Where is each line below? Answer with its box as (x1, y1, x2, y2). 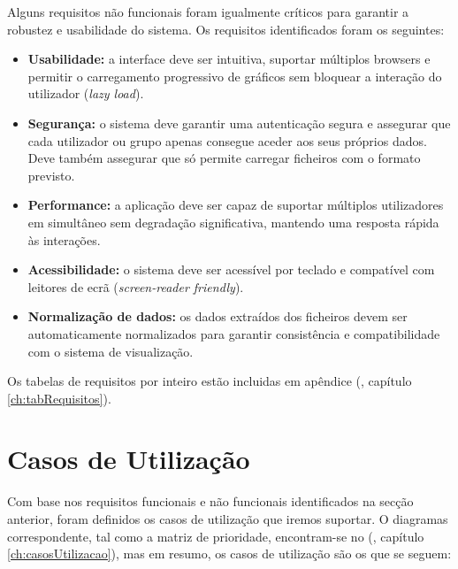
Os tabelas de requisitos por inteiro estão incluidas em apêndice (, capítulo (7, 372, 412, 390)
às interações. (27, 230, 101, 249)
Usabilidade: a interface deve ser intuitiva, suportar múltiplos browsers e (27, 50, 431, 68)
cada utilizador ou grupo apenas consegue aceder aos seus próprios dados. (27, 131, 427, 150)
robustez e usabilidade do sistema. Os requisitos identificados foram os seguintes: (7, 19, 445, 38)
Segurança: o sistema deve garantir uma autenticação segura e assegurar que (27, 113, 451, 132)
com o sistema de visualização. (27, 342, 194, 360)
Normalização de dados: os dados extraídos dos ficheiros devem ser (27, 307, 408, 326)
